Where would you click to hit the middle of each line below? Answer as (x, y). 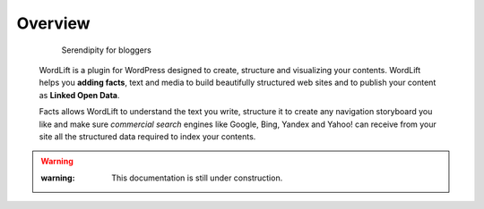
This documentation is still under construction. (197, 178)
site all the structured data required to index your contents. (147, 136)
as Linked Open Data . (79, 95)
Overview (53, 23)
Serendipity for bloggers (106, 50)
